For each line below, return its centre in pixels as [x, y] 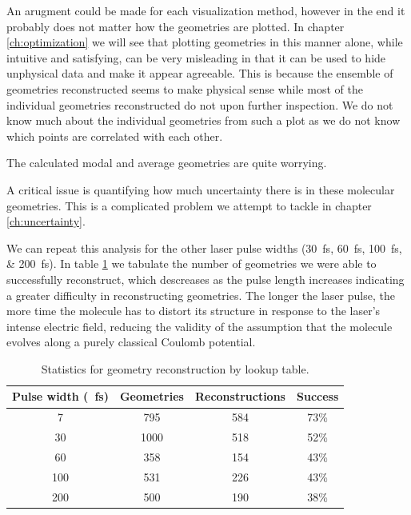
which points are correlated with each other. [115, 136]
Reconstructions [240, 396]
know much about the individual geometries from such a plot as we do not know [204, 120]
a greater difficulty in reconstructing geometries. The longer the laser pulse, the [201, 295]
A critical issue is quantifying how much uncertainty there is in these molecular [201, 189]
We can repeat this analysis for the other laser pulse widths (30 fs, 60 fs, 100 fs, [204, 248]
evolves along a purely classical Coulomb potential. [131, 342]
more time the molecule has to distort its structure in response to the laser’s [194, 311]
